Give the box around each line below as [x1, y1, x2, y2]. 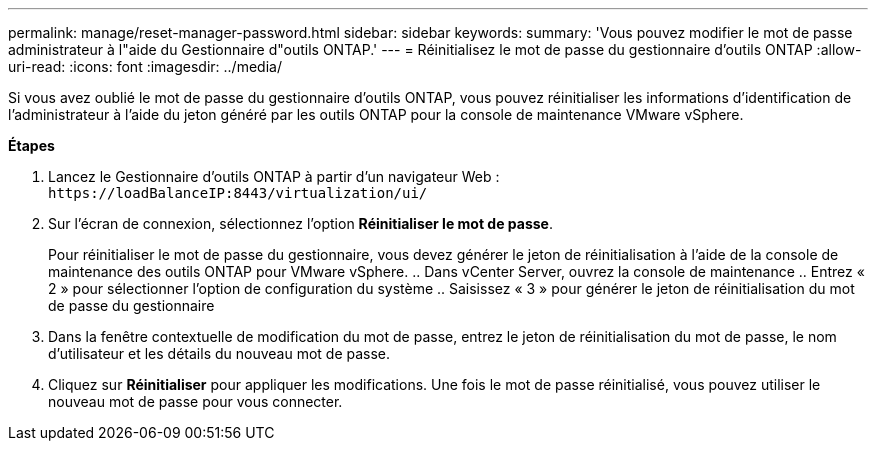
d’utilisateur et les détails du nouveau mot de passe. [48, 345, 391, 362]
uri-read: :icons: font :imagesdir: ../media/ [8, 58, 282, 75]
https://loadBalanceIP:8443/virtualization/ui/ [48, 185, 428, 201]
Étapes [8, 137, 55, 154]
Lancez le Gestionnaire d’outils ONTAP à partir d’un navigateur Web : [48, 168, 500, 185]
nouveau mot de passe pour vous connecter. [48, 393, 343, 410]
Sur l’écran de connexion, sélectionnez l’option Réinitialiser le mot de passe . [48, 215, 554, 232]
